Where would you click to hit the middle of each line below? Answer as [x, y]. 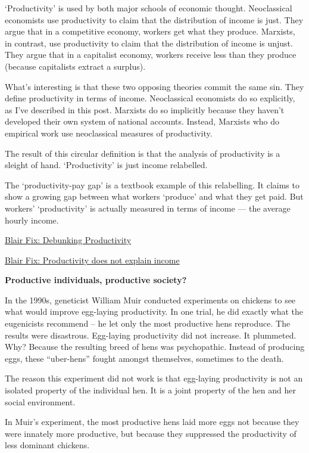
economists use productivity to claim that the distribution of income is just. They [154, 19]
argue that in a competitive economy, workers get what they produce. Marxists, [150, 31]
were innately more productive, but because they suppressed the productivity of [151, 433]
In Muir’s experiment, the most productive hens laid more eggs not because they [152, 422]
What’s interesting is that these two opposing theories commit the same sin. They [154, 86]
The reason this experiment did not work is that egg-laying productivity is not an [154, 378]
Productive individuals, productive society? [96, 280]
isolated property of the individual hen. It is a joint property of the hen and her [150, 390]
